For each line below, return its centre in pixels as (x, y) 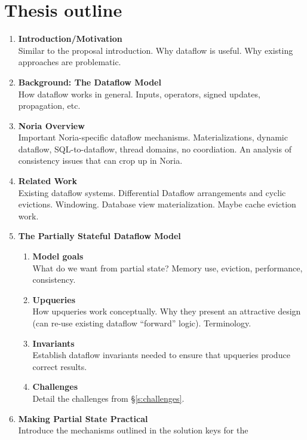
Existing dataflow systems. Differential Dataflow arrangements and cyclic (152, 192)
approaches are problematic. (70, 62)
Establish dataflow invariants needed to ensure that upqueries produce (161, 355)
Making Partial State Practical (83, 418)
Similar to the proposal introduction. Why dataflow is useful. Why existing (156, 50)
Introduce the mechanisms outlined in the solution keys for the (133, 430)
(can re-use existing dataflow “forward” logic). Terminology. (142, 323)
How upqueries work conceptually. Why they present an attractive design (167, 311)
